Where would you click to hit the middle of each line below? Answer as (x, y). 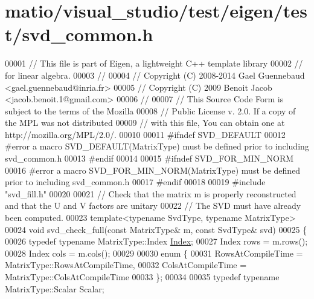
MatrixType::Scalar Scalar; (55, 288)
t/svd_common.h (79, 34)
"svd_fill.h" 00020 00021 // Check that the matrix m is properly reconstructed (151, 193)
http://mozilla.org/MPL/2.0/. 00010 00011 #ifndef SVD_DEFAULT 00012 (145, 134)
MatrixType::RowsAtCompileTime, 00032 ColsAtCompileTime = (126, 265)
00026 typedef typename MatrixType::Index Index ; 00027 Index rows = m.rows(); (156, 241)
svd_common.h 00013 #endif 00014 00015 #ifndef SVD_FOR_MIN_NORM (149, 158)
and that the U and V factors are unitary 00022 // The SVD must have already (153, 205)
